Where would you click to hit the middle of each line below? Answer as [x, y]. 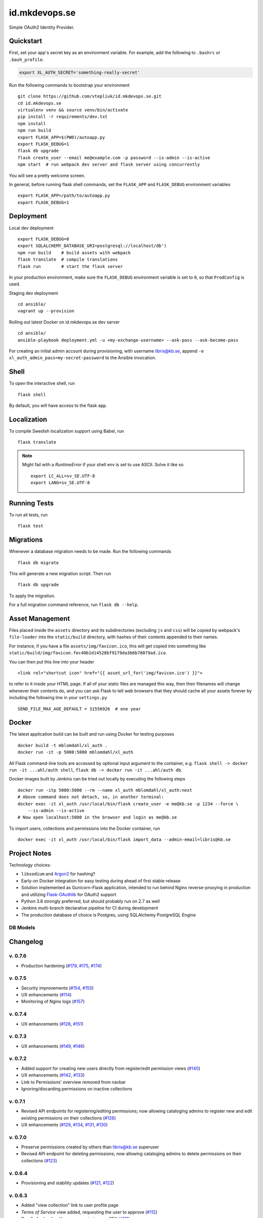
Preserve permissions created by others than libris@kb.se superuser [90, 1147]
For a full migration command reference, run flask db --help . [74, 605]
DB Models [22, 927]
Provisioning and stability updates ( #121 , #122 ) [68, 1183]
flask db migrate [38, 562]
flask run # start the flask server [70, 266]
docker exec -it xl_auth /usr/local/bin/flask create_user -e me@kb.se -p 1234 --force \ [128, 804]
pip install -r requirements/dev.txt [63, 117]
